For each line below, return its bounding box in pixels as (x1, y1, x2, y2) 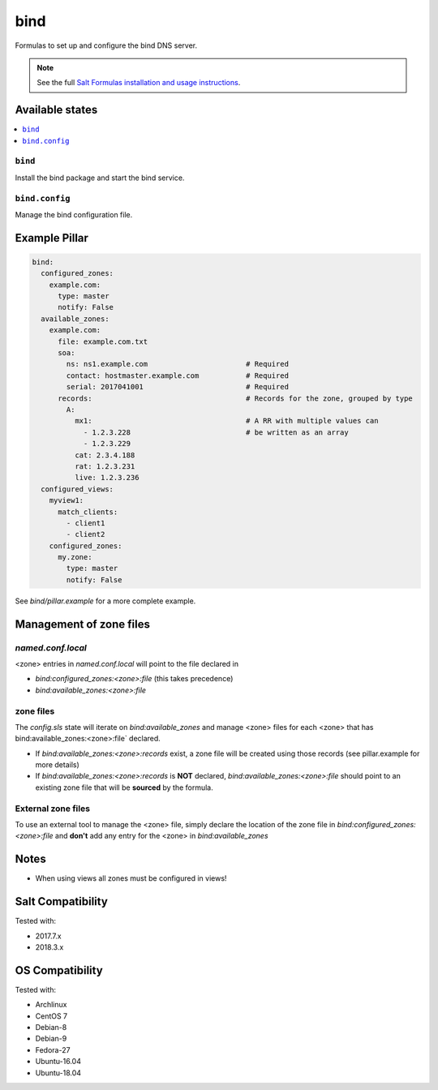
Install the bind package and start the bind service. (15, 173, 185, 182)
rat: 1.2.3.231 (74, 461, 135, 470)
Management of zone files (15, 617, 150, 631)
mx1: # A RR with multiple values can (74, 416, 379, 426)
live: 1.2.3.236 (74, 473, 140, 483)
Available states (15, 103, 98, 117)
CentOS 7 (35, 1011, 68, 1021)
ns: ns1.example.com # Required (66, 359, 290, 369)
